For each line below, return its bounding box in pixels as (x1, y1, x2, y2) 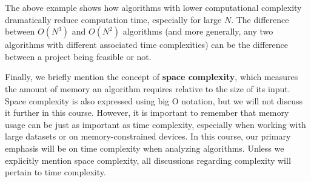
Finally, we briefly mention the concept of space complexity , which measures (5, 70, 298, 83)
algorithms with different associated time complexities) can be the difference (5, 38, 289, 51)
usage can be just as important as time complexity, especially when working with (5, 118, 306, 130)
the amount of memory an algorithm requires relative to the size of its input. (5, 82, 290, 95)
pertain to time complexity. (5, 166, 106, 178)
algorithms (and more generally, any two (122, 25, 273, 38)
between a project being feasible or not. (5, 50, 152, 62)
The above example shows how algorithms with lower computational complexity (5, 1, 302, 13)
